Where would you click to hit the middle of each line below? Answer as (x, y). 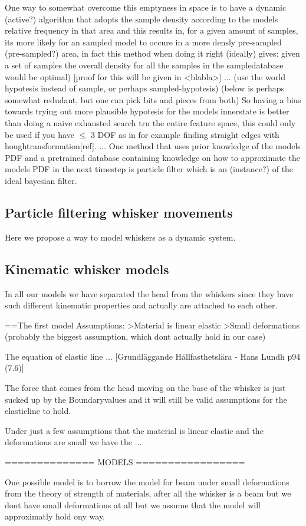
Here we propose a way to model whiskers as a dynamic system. (120, 237)
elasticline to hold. (38, 411)
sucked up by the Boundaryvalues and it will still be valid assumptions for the (146, 399)
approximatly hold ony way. (55, 516)
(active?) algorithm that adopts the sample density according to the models (142, 19)
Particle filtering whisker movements (119, 212)
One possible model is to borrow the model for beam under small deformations (147, 481)
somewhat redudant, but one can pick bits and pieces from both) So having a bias (153, 99)
